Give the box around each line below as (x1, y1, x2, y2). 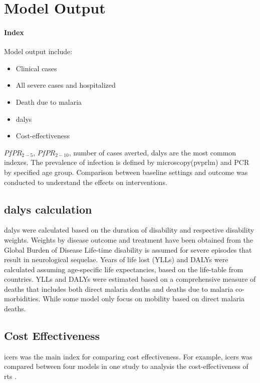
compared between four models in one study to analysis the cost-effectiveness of (4, 361, 248, 371)
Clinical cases (16, 63, 57, 73)
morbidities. (4, 293, 41, 304)
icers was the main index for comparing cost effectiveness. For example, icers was (4, 351, 252, 361)
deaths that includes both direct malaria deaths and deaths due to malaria (4, 283, 233, 294)
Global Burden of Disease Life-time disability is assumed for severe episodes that (4, 244, 252, 255)
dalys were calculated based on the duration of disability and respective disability (4, 225, 254, 235)
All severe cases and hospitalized (16, 80, 116, 90)
